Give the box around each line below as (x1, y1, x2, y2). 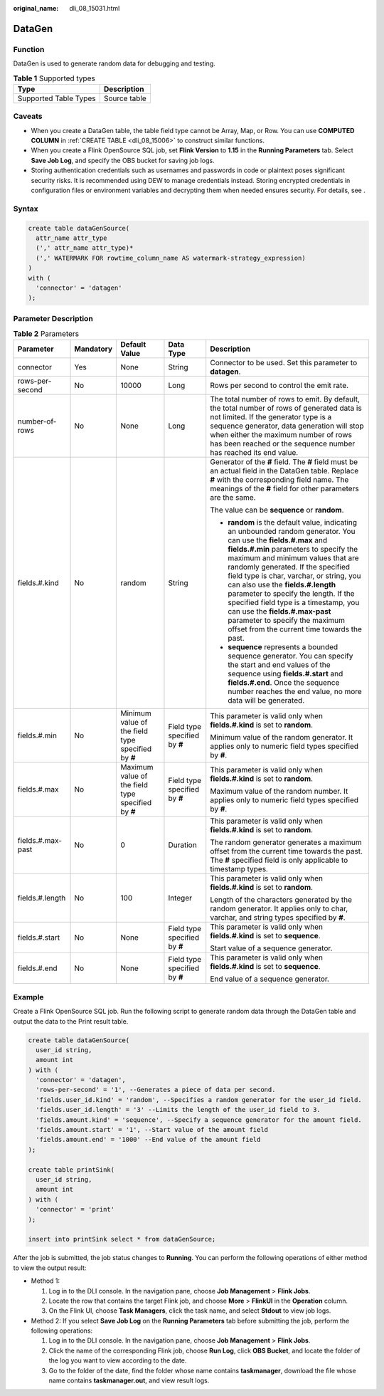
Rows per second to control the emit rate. (210, 381, 348, 391)
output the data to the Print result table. (13, 1017, 129, 1025)
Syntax (13, 204, 38, 214)
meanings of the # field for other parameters (210, 484, 359, 494)
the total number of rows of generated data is (210, 403, 362, 413)
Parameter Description (13, 313, 94, 323)
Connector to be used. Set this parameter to (210, 358, 358, 368)
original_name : (13, 4, 59, 12)
